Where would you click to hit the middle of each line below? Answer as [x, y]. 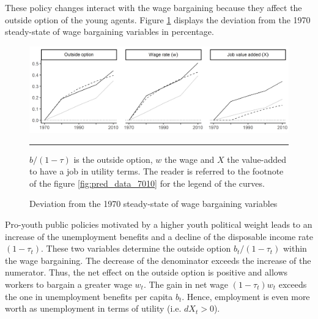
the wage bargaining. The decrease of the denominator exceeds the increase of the [158, 260]
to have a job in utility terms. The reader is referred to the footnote [157, 171]
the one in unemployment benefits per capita [89, 296]
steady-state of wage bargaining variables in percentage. [109, 32]
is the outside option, [113, 159]
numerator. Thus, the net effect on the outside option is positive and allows [146, 272]
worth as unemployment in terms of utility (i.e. [93, 308]
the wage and [190, 159]
